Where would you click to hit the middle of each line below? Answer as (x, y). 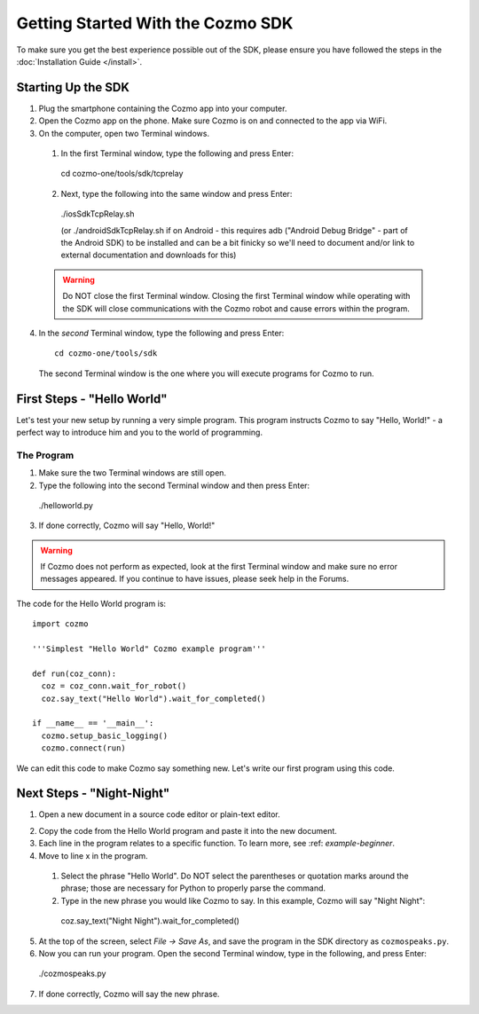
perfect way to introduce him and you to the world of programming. (140, 432)
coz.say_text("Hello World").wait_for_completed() (153, 698)
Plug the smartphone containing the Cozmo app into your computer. (163, 108)
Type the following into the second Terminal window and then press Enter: (174, 485)
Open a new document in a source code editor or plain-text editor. (159, 814)
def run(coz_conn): (75, 673)
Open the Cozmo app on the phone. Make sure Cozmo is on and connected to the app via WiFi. (213, 121)
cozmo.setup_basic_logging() (105, 735)
